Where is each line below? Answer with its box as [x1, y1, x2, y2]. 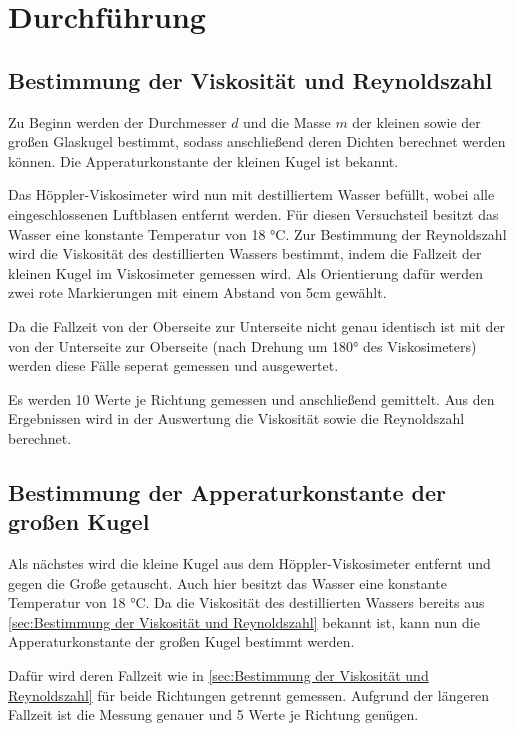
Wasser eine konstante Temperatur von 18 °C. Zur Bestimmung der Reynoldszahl [8, 223, 507, 244]
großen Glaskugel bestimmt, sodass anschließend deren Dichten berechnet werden [8, 131, 506, 152]
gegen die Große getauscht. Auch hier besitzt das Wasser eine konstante [8, 572, 447, 593]
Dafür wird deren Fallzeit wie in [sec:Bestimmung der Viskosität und [8, 665, 429, 686]
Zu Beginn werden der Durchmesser [8, 111, 227, 132]
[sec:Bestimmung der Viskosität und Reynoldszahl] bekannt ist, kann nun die [8, 611, 480, 632]
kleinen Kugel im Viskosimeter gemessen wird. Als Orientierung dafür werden [8, 262, 484, 283]
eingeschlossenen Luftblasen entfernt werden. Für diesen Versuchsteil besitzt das [8, 203, 499, 224]
